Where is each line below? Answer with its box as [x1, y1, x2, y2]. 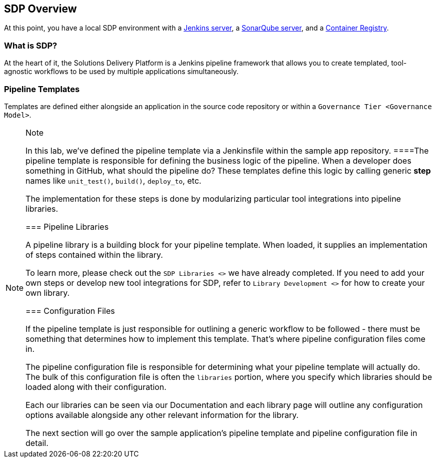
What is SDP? [4, 40, 57, 51]
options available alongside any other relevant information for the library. [25, 409, 299, 420]
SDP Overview [4, 3, 77, 15]
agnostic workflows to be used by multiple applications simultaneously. [4, 67, 239, 76]
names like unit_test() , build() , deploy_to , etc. [25, 175, 201, 186]
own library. [25, 287, 70, 298]
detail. [25, 437, 48, 448]
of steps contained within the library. [25, 249, 163, 260]
